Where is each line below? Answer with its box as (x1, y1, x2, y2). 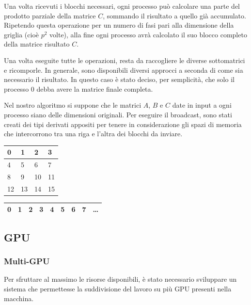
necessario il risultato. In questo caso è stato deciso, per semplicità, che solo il (4, 74, 235, 84)
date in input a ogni (172, 100, 232, 110)
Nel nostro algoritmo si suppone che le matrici (4, 100, 141, 110)
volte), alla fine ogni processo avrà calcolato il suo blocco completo (49, 29, 247, 39)
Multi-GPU (4, 255, 50, 267)
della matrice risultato (4, 39, 70, 49)
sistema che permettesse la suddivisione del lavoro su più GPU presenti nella (4, 284, 232, 294)
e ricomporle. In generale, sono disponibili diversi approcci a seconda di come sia (4, 64, 243, 75)
